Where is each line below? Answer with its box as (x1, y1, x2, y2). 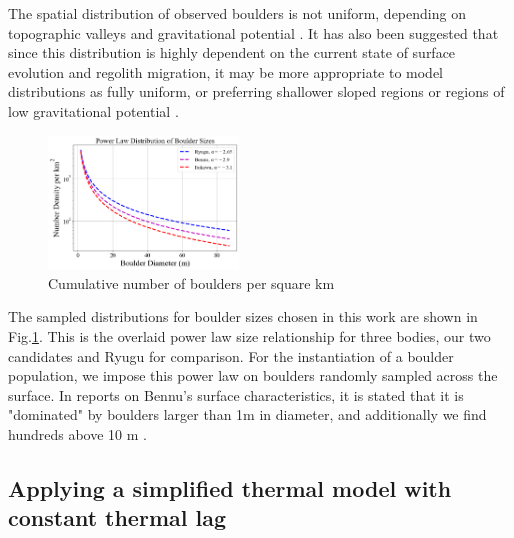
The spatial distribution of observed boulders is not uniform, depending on (8, 3, 466, 23)
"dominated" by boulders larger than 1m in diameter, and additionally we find (8, 404, 487, 425)
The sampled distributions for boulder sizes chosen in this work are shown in (8, 306, 478, 327)
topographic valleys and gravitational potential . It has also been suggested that (8, 22, 499, 43)
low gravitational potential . (8, 100, 179, 121)
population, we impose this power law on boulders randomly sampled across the (8, 365, 498, 386)
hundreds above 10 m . (8, 423, 147, 444)
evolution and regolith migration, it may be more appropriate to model (8, 61, 444, 82)
